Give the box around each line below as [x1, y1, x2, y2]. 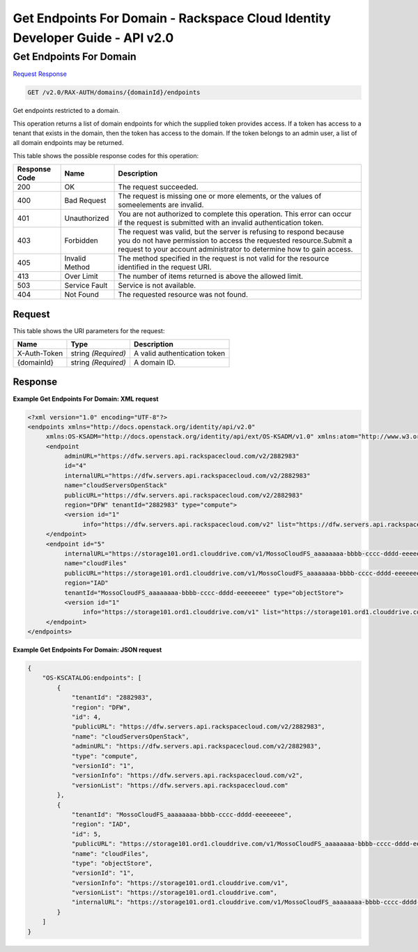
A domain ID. [133, 358, 176, 367]
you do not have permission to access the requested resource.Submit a [118, 236, 353, 245]
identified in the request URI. [118, 262, 212, 272]
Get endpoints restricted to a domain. [13, 107, 120, 115]
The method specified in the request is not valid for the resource [118, 254, 330, 263]
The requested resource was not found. [118, 290, 249, 300]
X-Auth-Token [17, 348, 63, 358]
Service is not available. [118, 281, 196, 291]
